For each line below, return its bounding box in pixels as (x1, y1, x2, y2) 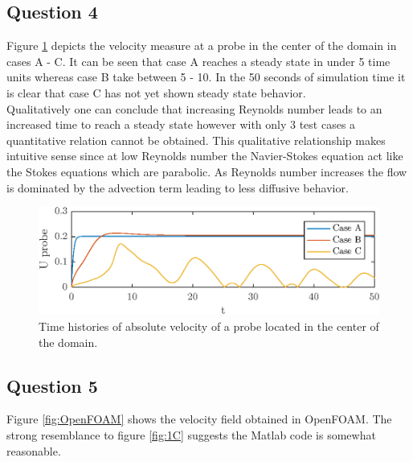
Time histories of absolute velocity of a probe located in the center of (39, 318, 379, 335)
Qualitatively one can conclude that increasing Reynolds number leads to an (6, 100, 382, 117)
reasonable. (6, 442, 61, 459)
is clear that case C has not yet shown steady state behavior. (6, 84, 306, 101)
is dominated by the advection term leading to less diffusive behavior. (6, 179, 349, 196)
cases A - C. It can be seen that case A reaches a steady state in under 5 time (6, 52, 391, 69)
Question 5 (6, 373, 98, 398)
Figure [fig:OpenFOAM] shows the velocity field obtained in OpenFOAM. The (6, 410, 392, 427)
